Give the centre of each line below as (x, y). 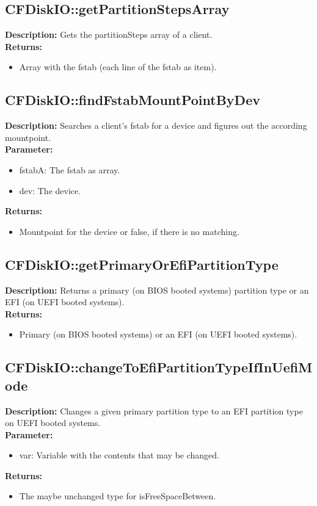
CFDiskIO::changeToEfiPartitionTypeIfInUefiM (159, 367)
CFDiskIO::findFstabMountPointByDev (133, 100)
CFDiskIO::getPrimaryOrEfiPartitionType (142, 264)
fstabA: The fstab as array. (70, 169)
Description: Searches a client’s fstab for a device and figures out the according (156, 125)
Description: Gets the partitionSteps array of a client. (109, 34)
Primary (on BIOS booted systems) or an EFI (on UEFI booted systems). (158, 334)
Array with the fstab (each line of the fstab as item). (118, 67)
